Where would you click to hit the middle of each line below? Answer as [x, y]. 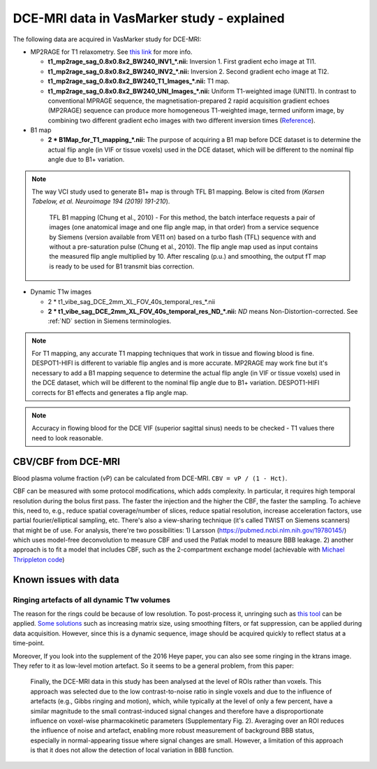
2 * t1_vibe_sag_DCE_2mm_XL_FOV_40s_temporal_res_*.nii [132, 301]
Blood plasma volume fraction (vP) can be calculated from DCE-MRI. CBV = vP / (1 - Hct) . [150, 478]
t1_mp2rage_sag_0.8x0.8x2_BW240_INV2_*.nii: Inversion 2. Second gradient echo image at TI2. [188, 71]
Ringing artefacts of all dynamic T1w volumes [92, 600]
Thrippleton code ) [39, 559]
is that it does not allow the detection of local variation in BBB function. [132, 750]
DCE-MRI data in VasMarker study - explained [149, 18]
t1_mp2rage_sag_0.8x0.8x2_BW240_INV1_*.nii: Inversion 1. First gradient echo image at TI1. [182, 62]
